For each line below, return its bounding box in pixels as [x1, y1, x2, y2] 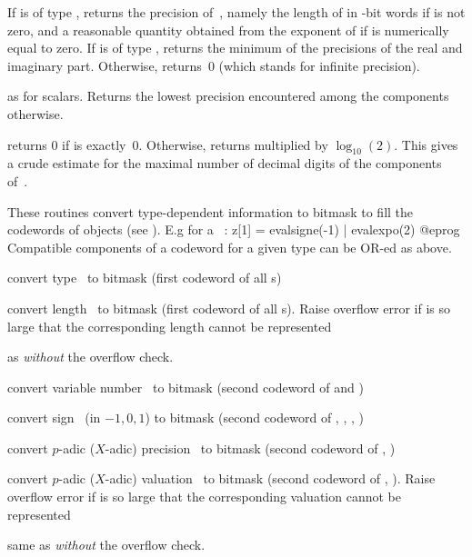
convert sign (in [7, 408, 101, 427]
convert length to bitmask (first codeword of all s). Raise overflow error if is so [7, 298, 451, 317]
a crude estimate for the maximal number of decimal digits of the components [7, 154, 442, 173]
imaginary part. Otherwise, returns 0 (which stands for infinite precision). [7, 55, 420, 75]
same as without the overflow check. [7, 535, 206, 554]
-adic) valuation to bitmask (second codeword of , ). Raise [105, 469, 436, 488]
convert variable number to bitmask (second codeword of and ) [7, 377, 364, 396]
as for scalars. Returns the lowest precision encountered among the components [7, 86, 449, 105]
